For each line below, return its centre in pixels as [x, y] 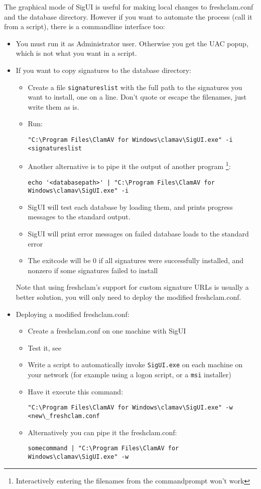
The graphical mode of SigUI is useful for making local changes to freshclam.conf [129, 7]
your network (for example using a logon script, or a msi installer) [129, 375]
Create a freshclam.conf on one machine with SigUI [107, 331]
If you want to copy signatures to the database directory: [103, 70]
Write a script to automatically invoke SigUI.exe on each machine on [135, 364]
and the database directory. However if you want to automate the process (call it [128, 16]
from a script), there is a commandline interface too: [85, 26]
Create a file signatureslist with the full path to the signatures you [135, 87]
